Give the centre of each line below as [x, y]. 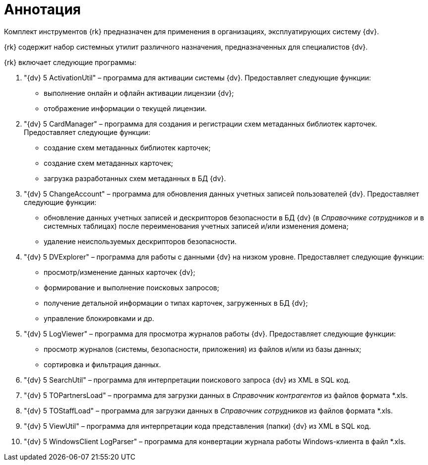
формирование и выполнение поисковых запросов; [131, 287]
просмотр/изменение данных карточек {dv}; [120, 272]
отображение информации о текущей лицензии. [125, 108]
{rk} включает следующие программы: [70, 62]
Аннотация [42, 9]
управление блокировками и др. [99, 318]
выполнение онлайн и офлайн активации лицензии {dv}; [139, 93]
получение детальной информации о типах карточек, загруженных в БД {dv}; [176, 303]
